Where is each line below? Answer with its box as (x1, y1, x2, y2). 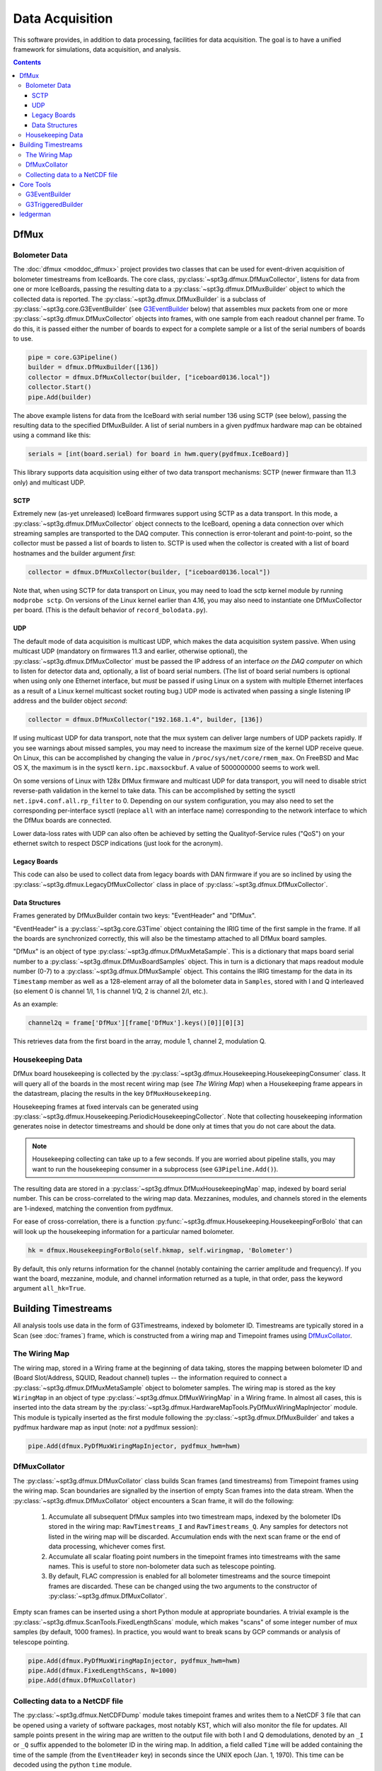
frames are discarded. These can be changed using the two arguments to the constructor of (48, 1582, 318, 1590)
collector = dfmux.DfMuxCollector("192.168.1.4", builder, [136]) (28, 715, 263, 724)
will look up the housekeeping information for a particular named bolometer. (13, 1227, 235, 1235)
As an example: (13, 1000, 58, 1009)
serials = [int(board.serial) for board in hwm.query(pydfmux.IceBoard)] (28, 450, 289, 458)
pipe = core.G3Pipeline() (28, 353, 118, 361)
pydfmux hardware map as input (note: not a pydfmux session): (13, 1423, 198, 1432)
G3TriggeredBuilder (25, 200, 83, 208)
